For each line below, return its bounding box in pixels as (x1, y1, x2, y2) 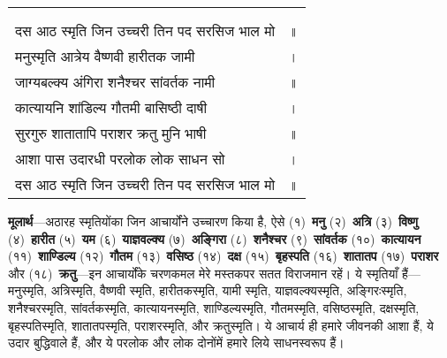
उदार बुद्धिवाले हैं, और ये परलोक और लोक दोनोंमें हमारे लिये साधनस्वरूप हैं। (8, 333, 345, 352)
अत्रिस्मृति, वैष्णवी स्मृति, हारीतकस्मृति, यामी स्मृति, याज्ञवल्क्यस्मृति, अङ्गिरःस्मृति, (50, 281, 407, 300)
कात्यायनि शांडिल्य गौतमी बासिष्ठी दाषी (15, 97, 207, 118)
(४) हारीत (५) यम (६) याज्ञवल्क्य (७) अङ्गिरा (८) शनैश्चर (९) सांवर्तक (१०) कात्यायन (8, 229, 421, 248)
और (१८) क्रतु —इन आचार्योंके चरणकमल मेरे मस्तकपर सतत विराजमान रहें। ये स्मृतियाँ (8, 263, 398, 282)
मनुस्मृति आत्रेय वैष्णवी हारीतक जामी (15, 46, 195, 66)
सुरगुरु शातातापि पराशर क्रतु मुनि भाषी (15, 123, 207, 143)
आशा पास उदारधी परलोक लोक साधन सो (15, 149, 225, 169)
